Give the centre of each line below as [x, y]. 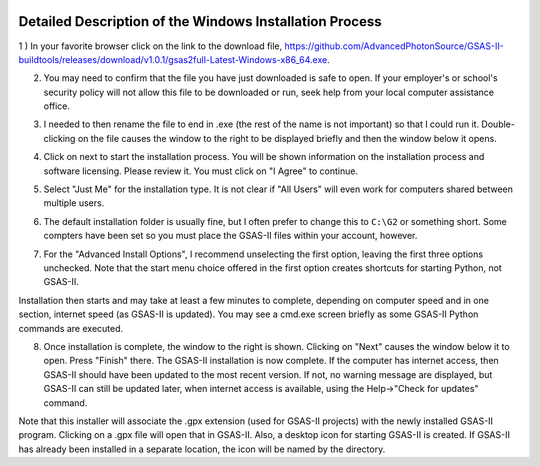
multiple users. [74, 203]
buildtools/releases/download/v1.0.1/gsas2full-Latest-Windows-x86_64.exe [173, 59]
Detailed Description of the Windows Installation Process [200, 21]
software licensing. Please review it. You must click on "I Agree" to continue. [201, 171]
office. [56, 106]
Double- [498, 124]
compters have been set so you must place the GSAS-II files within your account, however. [230, 236]
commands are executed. [71, 328]
